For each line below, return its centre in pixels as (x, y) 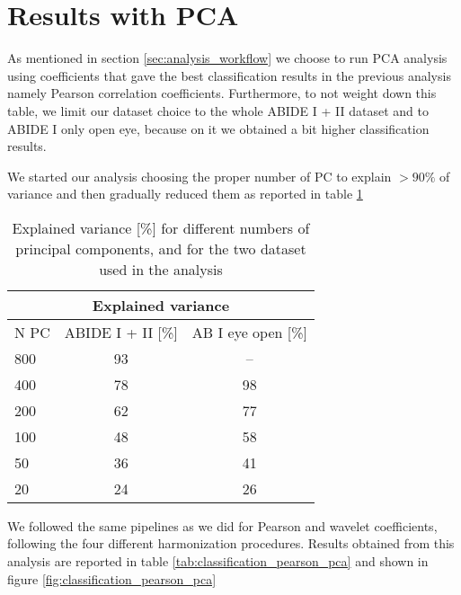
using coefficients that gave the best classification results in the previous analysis (229, 75)
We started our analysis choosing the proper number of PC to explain (199, 176)
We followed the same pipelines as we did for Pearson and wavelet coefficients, (222, 525)
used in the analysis (161, 269)
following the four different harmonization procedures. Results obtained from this (231, 543)
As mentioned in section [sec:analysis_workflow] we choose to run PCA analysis (227, 58)
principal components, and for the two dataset (161, 248)
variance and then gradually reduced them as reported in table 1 (185, 194)
